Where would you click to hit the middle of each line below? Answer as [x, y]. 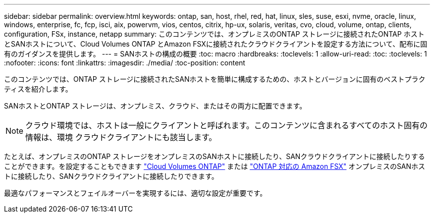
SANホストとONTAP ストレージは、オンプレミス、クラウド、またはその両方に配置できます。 [155, 106]
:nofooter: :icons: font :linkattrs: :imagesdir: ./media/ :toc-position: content [125, 63]
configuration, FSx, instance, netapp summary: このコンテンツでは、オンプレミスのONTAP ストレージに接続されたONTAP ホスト [214, 34]
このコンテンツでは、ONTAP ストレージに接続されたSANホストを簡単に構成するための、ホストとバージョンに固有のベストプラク [215, 79]
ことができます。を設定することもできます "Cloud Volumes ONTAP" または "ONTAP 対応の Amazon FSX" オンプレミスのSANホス [215, 166]
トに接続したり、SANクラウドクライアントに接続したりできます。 [111, 176]
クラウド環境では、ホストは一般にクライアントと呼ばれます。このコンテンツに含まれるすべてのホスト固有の [227, 125]
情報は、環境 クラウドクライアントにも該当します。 [121, 137]
